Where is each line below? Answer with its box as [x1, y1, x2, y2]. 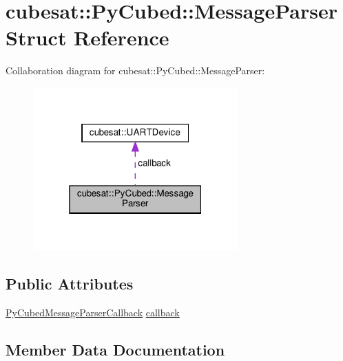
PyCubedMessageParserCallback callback [6, 305, 180, 319]
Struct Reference [6, 23, 169, 52]
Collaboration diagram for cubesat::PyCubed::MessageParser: [6, 63, 265, 78]
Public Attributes [6, 273, 134, 294]
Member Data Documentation [6, 338, 225, 360]
